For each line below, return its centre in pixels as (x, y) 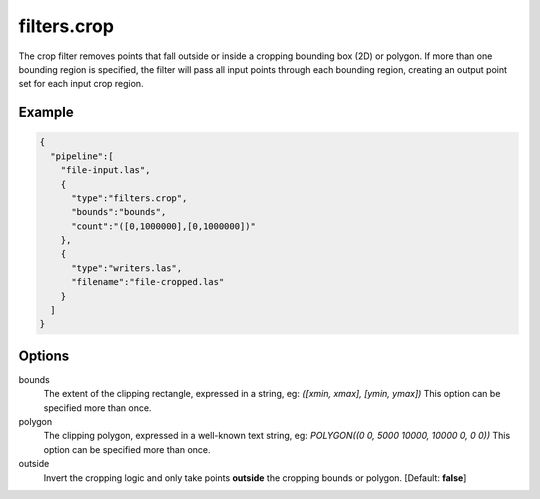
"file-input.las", (105, 170)
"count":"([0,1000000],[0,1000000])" (164, 226)
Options (44, 355)
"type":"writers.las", (127, 268)
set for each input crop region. (81, 84)
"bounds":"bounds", (119, 212)
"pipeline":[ (82, 156)
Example (46, 112)
